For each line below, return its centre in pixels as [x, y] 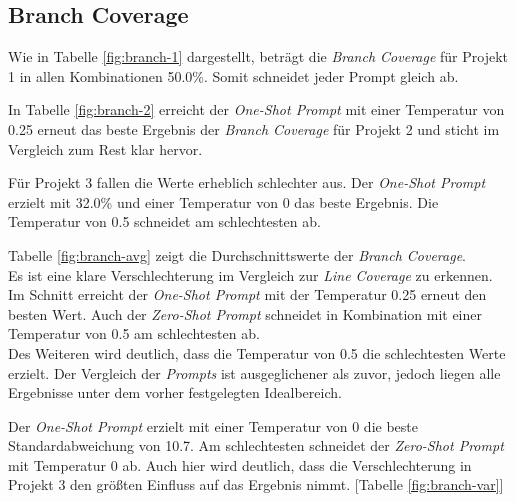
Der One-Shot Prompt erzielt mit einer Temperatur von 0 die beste [213, 425]
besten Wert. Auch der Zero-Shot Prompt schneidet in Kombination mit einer [245, 313]
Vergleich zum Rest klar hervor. [105, 148]
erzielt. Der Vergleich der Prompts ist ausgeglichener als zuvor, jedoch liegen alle [254, 372]
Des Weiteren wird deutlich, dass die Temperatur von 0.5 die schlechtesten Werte [257, 352]
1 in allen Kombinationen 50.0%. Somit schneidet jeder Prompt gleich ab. [233, 75]
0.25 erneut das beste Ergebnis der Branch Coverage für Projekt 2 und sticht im [254, 128]
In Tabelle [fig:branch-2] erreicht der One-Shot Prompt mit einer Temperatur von [256, 109]
